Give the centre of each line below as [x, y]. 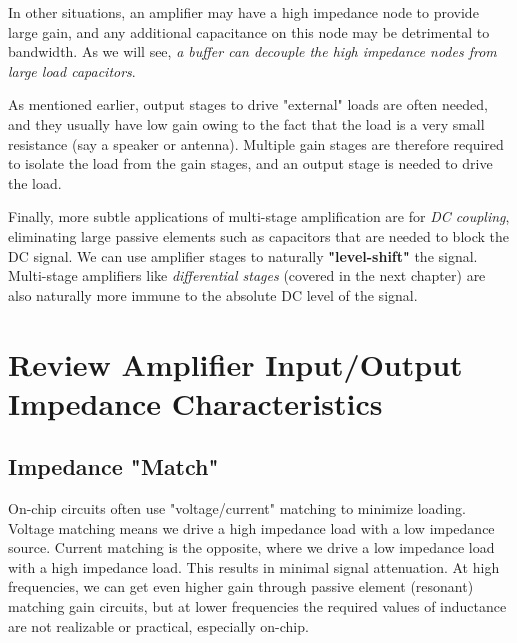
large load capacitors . [72, 70]
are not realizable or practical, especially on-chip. [158, 625]
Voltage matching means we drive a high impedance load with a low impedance [251, 527]
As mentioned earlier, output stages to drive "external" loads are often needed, [248, 104]
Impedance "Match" [113, 466]
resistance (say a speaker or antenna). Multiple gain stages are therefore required [256, 143]
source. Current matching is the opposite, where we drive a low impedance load [251, 547]
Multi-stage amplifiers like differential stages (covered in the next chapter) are [247, 275]
